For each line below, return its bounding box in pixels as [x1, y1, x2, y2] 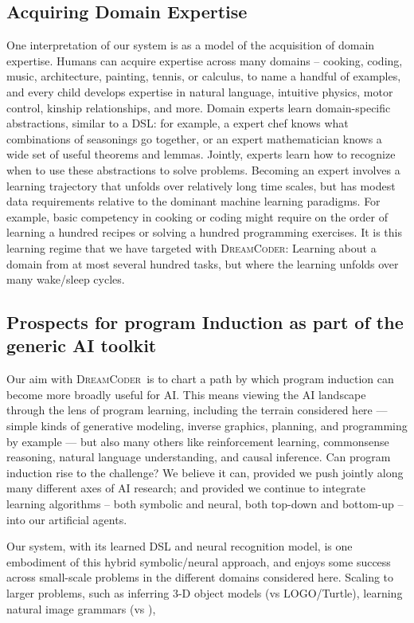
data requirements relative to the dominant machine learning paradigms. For [6, 193, 381, 210]
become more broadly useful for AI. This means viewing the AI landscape [6, 386, 366, 402]
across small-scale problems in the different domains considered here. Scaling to [6, 569, 394, 586]
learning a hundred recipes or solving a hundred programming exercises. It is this [6, 224, 403, 241]
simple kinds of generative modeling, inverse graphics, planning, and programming [6, 417, 408, 434]
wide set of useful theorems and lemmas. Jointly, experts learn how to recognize [6, 146, 396, 163]
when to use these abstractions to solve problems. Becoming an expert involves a [6, 161, 400, 178]
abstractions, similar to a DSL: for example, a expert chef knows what [6, 115, 349, 131]
